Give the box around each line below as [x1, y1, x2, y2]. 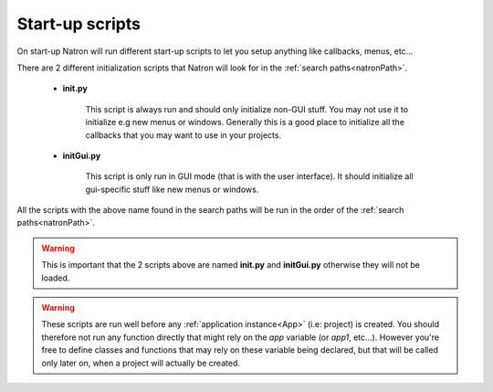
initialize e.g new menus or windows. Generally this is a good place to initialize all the [85, 117, 405, 128]
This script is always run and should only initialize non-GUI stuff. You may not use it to [85, 103, 409, 114]
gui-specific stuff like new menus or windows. [85, 184, 259, 195]
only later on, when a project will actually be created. [41, 357, 241, 368]
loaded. [41, 272, 70, 283]
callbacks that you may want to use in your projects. [85, 129, 282, 141]
